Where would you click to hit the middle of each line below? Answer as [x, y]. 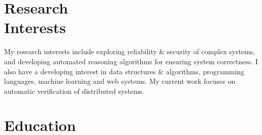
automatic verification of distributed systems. [74, 91]
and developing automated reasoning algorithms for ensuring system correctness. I [131, 61]
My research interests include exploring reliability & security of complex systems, [129, 51]
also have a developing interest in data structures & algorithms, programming [124, 71]
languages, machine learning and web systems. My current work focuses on [120, 81]
